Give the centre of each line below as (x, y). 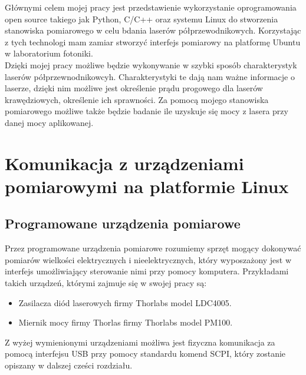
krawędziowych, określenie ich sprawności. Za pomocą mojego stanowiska (137, 99)
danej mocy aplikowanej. (49, 122)
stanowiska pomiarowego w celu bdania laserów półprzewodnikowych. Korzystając (153, 30)
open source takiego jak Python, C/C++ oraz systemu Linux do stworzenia (142, 19)
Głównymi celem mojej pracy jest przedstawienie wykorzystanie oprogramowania (151, 7)
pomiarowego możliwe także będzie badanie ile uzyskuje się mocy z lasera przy (147, 111)
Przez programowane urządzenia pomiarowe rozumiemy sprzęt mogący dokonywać (153, 248)
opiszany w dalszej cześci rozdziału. (69, 365)
